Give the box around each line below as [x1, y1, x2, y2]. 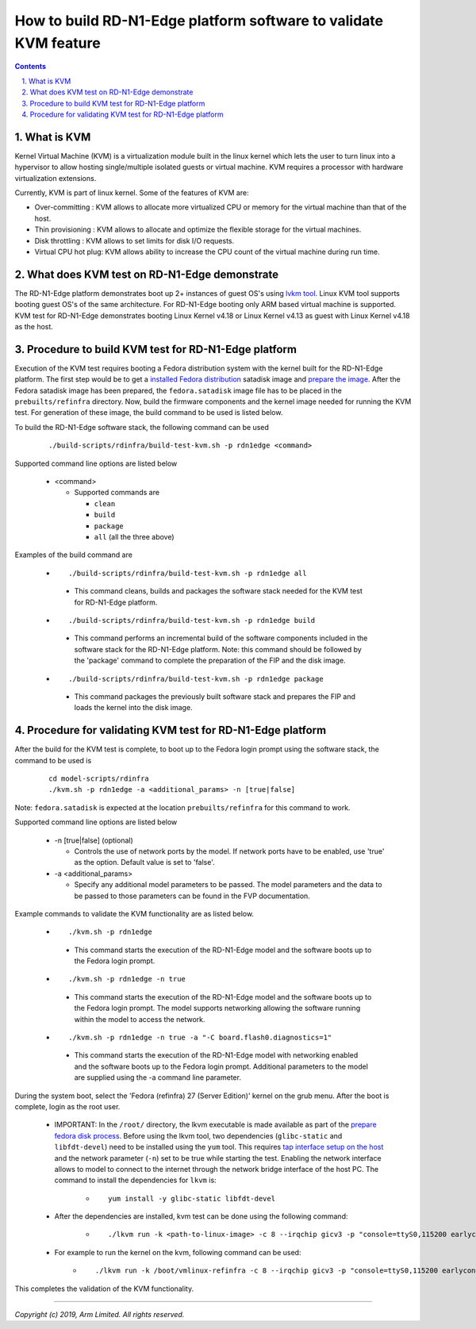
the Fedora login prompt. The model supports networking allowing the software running [74, 1004, 361, 1013]
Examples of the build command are [14, 550, 132, 559]
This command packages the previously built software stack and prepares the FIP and [74, 691, 356, 701]
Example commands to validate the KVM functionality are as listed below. [14, 908, 254, 918]
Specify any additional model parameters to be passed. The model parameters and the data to [74, 880, 382, 889]
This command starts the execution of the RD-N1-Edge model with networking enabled [74, 1051, 359, 1060]
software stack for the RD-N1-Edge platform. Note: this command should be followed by [74, 644, 363, 654]
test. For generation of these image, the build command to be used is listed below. [14, 408, 283, 417]
